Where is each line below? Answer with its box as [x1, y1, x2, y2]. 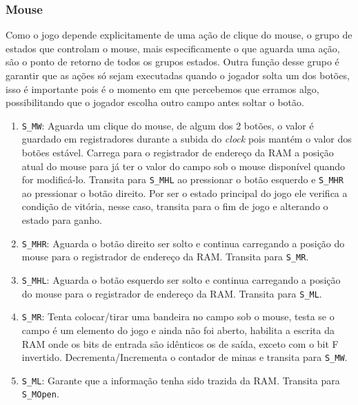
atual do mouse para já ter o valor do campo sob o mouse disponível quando [21, 158, 346, 173]
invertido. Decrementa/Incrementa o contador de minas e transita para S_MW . [21, 350, 348, 364]
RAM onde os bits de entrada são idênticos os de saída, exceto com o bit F [21, 336, 339, 351]
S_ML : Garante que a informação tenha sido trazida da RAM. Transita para [21, 373, 340, 387]
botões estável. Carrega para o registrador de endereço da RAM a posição [21, 145, 334, 160]
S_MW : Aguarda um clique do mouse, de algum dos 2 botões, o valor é [21, 118, 314, 132]
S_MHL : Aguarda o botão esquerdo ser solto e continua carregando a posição [21, 272, 341, 287]
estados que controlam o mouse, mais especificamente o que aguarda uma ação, [6, 41, 340, 55]
